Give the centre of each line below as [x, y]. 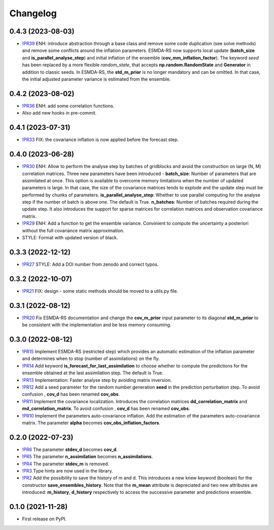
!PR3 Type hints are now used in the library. [67, 471]
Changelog [33, 13]
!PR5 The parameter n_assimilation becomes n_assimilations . [88, 457]
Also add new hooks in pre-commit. [59, 113]
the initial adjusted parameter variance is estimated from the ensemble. [96, 79]
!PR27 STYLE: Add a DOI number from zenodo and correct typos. [90, 264]
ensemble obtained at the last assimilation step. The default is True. [93, 373]
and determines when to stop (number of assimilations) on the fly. [91, 358]
